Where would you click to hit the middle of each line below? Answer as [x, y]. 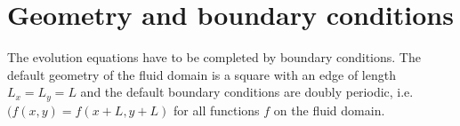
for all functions [217, 110]
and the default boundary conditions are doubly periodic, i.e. [247, 92]
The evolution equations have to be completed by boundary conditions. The [214, 57]
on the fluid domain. [329, 110]
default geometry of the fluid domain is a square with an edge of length [202, 74]
